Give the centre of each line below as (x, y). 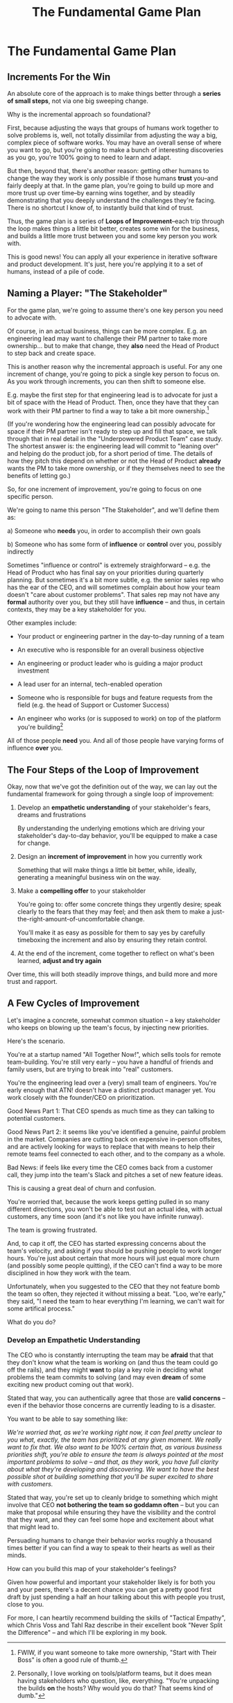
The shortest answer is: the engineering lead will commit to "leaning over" (113, 446)
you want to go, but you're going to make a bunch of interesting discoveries (115, 150)
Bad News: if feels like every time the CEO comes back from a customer (110, 1167)
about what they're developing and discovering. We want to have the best (113, 1470)
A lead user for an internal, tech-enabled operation (90, 684)
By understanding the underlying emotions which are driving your (111, 828)
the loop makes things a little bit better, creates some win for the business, (113, 229)
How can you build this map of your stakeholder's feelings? (92, 1569)
